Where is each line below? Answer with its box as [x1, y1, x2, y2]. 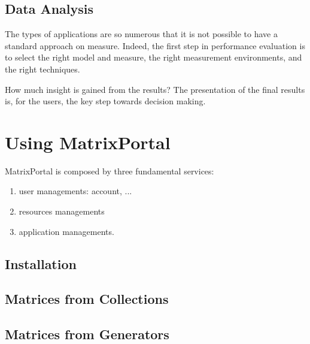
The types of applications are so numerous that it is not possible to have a [5, 28, 278, 40]
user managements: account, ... [19, 185, 132, 197]
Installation [5, 254, 77, 273]
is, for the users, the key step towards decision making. [5, 95, 206, 107]
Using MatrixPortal [5, 129, 171, 154]
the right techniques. [5, 62, 80, 75]
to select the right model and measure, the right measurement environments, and [5, 51, 302, 64]
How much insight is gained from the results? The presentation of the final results [5, 83, 305, 95]
